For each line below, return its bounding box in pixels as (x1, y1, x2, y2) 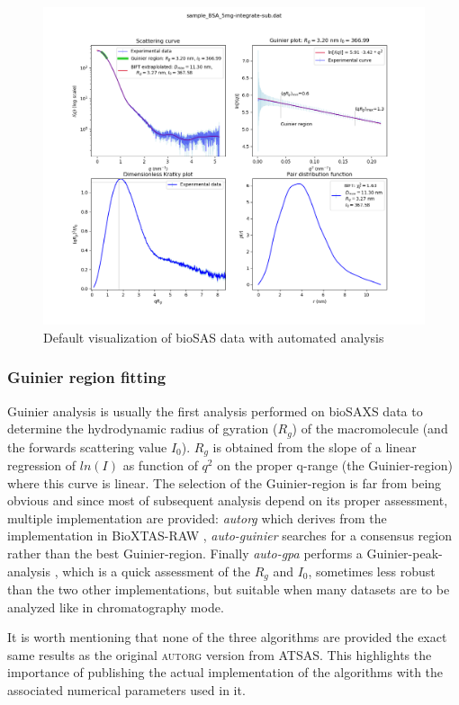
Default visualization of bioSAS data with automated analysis (43, 327, 384, 346)
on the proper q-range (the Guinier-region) (217, 456, 453, 475)
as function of (122, 456, 198, 475)
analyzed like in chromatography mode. (7, 597, 224, 616)
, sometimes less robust (308, 561, 436, 580)
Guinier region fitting (7, 366, 166, 388)
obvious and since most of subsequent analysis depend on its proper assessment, (7, 491, 448, 510)
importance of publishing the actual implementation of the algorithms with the (7, 663, 444, 682)
